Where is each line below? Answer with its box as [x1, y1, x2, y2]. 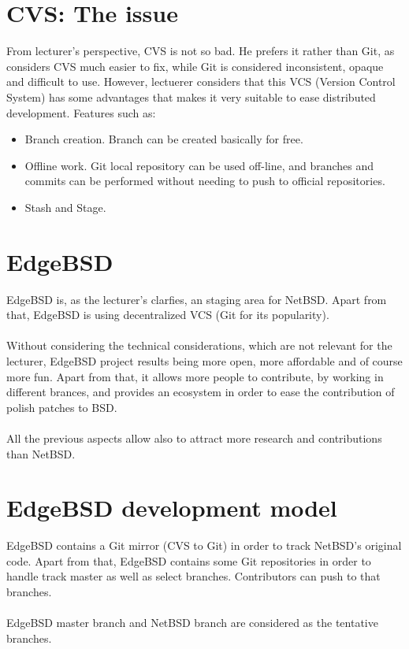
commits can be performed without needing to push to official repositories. [24, 172, 385, 189]
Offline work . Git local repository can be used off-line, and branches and [24, 157, 374, 173]
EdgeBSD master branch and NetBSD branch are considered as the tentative [6, 614, 378, 631]
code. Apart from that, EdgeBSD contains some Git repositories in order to [6, 552, 371, 569]
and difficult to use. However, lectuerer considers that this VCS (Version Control [6, 73, 396, 90]
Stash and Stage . [24, 198, 106, 215]
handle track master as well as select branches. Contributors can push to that [6, 568, 381, 584]
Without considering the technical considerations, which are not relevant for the [6, 337, 392, 354]
